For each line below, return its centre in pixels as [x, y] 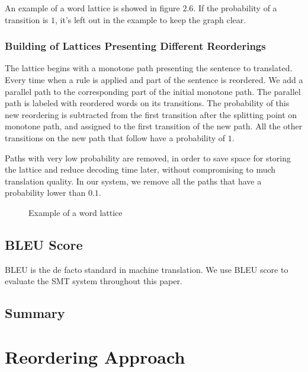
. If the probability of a [235, 8]
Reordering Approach [95, 356]
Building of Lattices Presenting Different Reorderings [135, 46]
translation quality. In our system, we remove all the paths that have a [133, 181]
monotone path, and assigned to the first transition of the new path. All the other [154, 126]
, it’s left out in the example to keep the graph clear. [150, 19]
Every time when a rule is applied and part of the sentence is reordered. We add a [154, 80]
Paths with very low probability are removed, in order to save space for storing [148, 158]
